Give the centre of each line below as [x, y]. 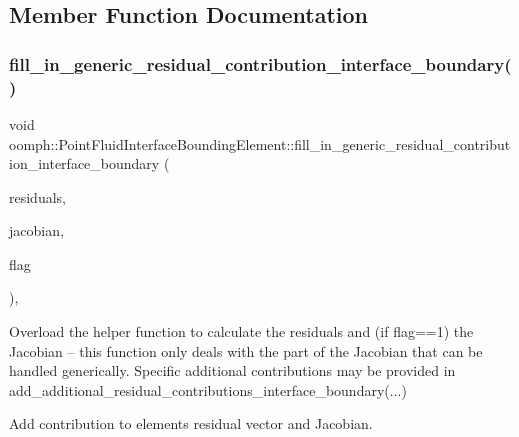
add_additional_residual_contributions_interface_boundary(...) [208, 389]
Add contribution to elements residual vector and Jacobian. [191, 423]
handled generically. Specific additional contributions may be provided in [232, 370]
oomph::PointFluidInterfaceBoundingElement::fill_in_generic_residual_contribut [260, 143]
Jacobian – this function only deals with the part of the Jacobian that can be [246, 350]
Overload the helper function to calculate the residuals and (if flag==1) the [241, 331]
